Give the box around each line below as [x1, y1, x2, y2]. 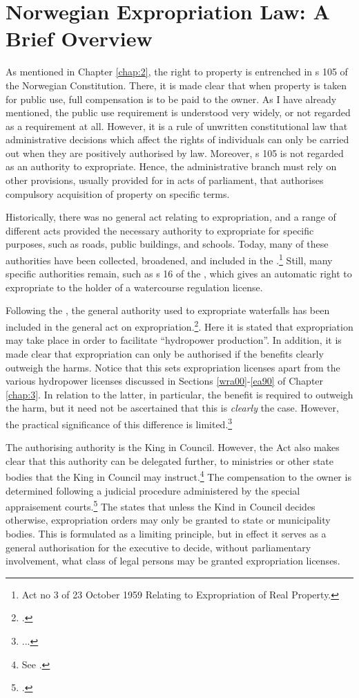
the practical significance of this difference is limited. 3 [6, 414, 233, 431]
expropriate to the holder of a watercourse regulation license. [6, 279, 263, 294]
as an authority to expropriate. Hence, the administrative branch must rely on [6, 159, 337, 174]
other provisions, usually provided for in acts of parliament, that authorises [6, 173, 324, 187]
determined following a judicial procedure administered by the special [6, 483, 300, 497]
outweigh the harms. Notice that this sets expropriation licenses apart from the [6, 360, 340, 374]
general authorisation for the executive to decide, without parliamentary [6, 540, 311, 554]
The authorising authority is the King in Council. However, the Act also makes [6, 440, 340, 454]
